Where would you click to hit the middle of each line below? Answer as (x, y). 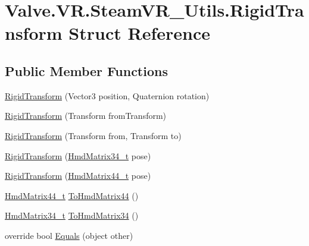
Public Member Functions (86, 70)
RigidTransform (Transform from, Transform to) (93, 135)
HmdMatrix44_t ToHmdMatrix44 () (72, 195)
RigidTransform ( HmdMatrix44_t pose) (78, 176)
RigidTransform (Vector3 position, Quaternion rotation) (107, 95)
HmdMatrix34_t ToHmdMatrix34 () (72, 215)
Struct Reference (139, 33)
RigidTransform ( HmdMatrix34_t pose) (78, 155)
